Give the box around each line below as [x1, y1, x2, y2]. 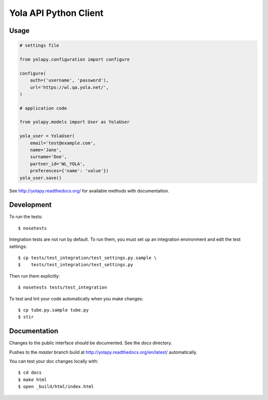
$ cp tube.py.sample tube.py [18, 307, 89, 313]
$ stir [18, 314, 34, 320]
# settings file [19, 43, 60, 48]
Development [9, 200, 52, 209]
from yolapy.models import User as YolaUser [19, 119, 130, 125]
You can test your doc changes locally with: [9, 358, 99, 364]
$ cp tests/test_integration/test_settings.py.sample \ [18, 255, 157, 261]
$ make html [18, 377, 47, 383]
